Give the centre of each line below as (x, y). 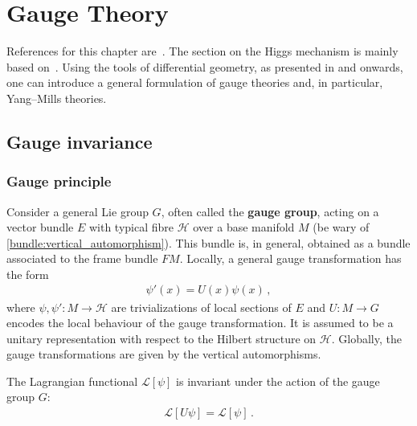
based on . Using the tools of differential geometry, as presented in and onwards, (205, 66)
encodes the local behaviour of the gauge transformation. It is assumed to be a (200, 323)
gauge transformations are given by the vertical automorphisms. (164, 354)
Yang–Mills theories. (57, 98)
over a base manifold (244, 227)
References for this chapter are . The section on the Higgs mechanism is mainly (202, 51)
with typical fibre (131, 227)
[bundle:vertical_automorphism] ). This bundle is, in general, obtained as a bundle (208, 242)
